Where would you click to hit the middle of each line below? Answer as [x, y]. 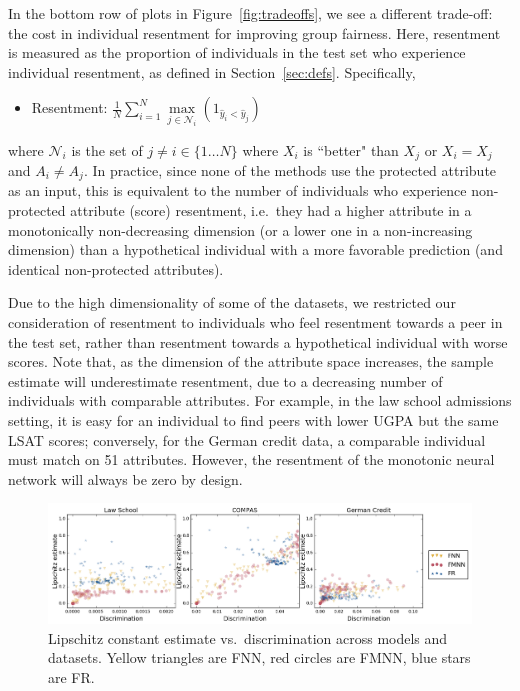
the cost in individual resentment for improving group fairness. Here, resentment [254, 32]
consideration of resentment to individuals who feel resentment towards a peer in [255, 322]
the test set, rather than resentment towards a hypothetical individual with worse [258, 341]
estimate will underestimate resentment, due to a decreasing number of [225, 380]
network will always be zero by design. [125, 478]
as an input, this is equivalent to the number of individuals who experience [237, 190]
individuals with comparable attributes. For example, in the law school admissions [260, 400]
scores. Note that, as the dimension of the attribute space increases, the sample [251, 361]
